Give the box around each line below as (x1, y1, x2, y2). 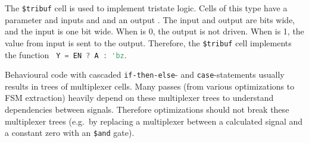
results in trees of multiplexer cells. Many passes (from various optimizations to (5, 80, 295, 92)
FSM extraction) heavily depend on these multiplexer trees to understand (5, 91, 274, 104)
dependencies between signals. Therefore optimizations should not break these (5, 103, 289, 115)
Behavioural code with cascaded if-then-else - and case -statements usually (5, 68, 285, 81)
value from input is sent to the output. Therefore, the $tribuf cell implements (5, 36, 292, 49)
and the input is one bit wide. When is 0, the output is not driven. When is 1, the (5, 25, 304, 37)
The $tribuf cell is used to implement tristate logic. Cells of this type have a (5, 2, 288, 14)
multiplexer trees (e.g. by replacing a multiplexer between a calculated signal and (5, 115, 303, 127)
